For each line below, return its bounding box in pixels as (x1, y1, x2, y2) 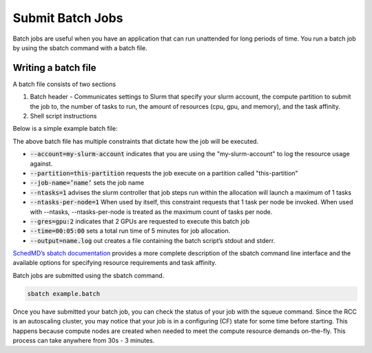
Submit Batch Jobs (12, 10, 123, 25)
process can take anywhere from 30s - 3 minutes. (12, 336, 155, 345)
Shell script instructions (30, 112, 97, 120)
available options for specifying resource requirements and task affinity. (12, 259, 217, 267)
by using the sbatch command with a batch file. (12, 43, 147, 52)
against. (30, 159, 53, 168)
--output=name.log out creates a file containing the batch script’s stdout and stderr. (30, 236, 276, 244)
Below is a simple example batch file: (12, 125, 118, 133)
